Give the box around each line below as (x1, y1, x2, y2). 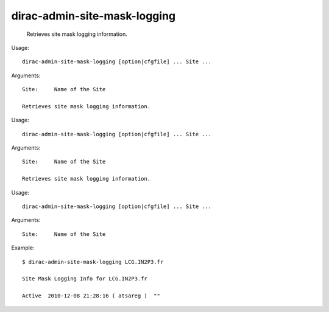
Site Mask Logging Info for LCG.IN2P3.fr (22, 276, 147, 282)
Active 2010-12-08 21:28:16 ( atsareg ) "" (22, 293, 161, 299)
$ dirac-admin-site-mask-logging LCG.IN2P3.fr (22, 258, 164, 265)
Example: (11, 244, 35, 252)
